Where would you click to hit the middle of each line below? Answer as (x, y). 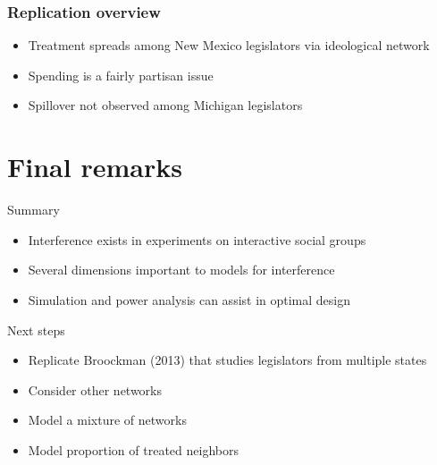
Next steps (36, 330)
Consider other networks (95, 389)
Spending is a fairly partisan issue (121, 75)
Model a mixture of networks (107, 420)
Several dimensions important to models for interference (181, 270)
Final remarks (95, 167)
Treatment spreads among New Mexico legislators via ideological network (229, 45)
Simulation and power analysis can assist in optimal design (189, 299)
